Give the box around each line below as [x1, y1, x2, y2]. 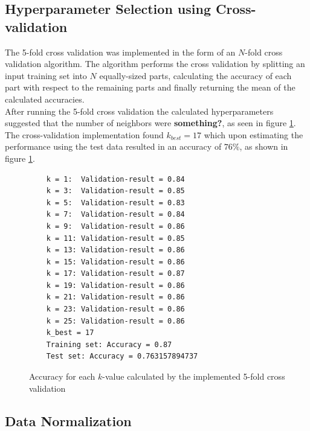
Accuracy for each [29, 370, 95, 383]
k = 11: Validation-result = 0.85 [46, 234, 185, 243]
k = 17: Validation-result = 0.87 [46, 269, 185, 278]
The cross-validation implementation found [5, 128, 164, 141]
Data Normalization [5, 411, 132, 430]
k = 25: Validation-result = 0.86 [46, 316, 185, 325]
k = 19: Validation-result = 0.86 [46, 281, 185, 290]
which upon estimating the [204, 128, 303, 141]
